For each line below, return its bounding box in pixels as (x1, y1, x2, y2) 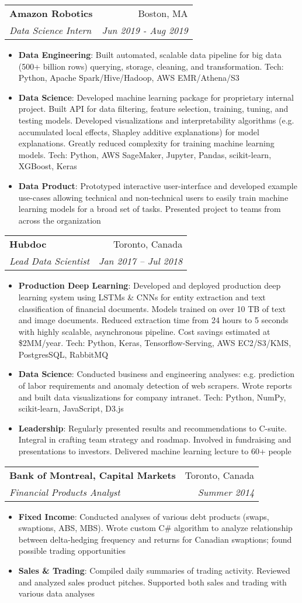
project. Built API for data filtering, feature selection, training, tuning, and (18, 102, 289, 115)
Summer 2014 (197, 485, 255, 499)
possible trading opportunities (18, 544, 126, 557)
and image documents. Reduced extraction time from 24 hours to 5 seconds (18, 314, 289, 326)
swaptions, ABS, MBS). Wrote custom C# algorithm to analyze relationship (18, 522, 293, 534)
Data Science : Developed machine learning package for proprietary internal (18, 91, 294, 103)
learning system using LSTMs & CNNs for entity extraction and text (18, 290, 266, 303)
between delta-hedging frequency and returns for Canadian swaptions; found (18, 533, 292, 545)
